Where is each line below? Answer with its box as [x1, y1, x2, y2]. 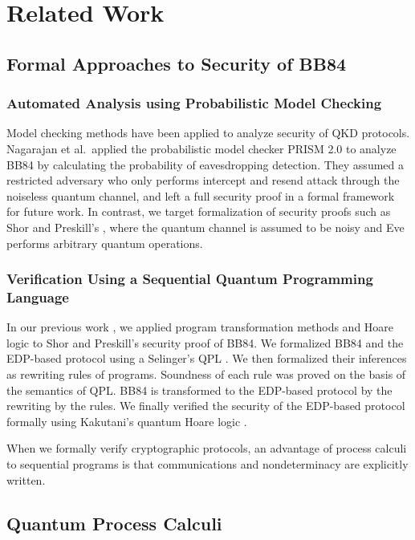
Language [6, 286, 69, 307]
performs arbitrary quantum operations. [6, 234, 203, 251]
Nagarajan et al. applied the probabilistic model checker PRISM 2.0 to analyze [6, 140, 397, 156]
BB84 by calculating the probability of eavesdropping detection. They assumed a [6, 156, 404, 173]
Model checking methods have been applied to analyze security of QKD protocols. [6, 124, 410, 141]
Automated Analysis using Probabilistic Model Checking [6, 93, 382, 113]
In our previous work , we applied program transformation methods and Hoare [6, 319, 394, 335]
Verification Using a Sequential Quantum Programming [6, 269, 373, 289]
